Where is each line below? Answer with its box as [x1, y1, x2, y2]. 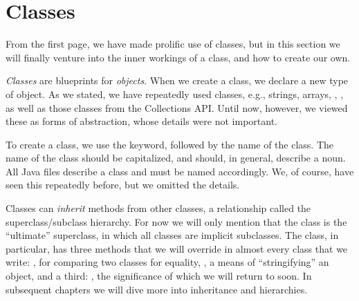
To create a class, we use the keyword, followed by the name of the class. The [6, 137, 334, 151]
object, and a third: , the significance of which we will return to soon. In [6, 269, 312, 283]
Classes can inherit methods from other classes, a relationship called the [6, 201, 311, 215]
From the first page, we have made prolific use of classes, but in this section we [6, 37, 340, 51]
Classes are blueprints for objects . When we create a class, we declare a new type [6, 73, 349, 88]
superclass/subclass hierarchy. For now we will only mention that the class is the [6, 214, 347, 229]
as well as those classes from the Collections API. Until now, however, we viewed [6, 100, 348, 115]
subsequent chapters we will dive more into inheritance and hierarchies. [6, 282, 308, 296]
